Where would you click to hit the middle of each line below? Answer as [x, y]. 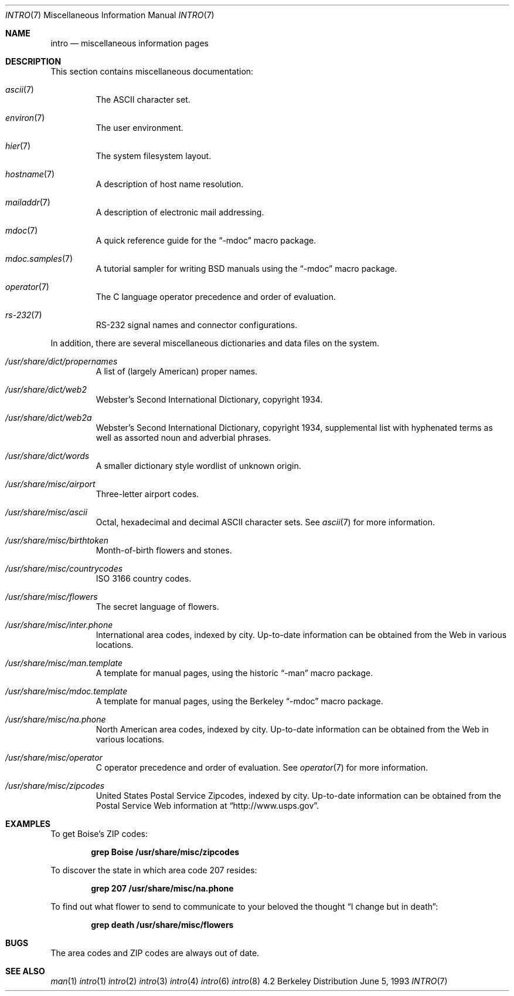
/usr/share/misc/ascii [46, 512]
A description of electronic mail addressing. [180, 212]
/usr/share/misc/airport [50, 484]
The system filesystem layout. [154, 156]
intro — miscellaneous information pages [130, 43]
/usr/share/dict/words [47, 456]
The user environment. [139, 128]
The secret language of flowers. [157, 607]
